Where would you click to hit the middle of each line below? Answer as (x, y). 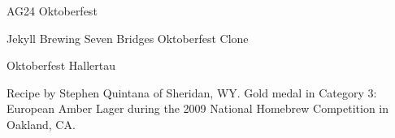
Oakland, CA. (41, 124)
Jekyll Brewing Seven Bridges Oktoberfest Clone (128, 38)
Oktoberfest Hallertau (61, 65)
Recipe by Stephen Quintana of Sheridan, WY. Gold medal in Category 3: (192, 92)
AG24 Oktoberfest (52, 11)
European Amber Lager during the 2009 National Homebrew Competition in (198, 108)
